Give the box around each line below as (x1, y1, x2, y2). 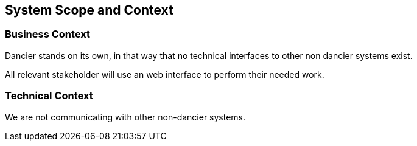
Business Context (5, 28, 91, 41)
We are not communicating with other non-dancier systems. (5, 111, 246, 122)
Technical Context (5, 89, 93, 102)
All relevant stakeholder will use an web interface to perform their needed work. (5, 69, 324, 80)
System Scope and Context (5, 2, 173, 18)
